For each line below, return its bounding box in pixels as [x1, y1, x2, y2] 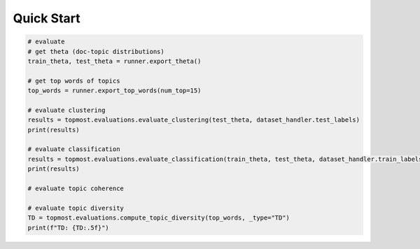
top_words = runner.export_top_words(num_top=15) [27, 87, 202, 94]
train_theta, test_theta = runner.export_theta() [27, 57, 202, 65]
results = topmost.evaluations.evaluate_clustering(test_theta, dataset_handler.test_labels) [27, 116, 360, 124]
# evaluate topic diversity [27, 204, 124, 212]
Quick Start [13, 10, 80, 26]
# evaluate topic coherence [27, 185, 124, 192]
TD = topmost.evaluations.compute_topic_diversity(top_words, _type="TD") [27, 214, 290, 222]
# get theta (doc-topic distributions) [27, 48, 164, 55]
